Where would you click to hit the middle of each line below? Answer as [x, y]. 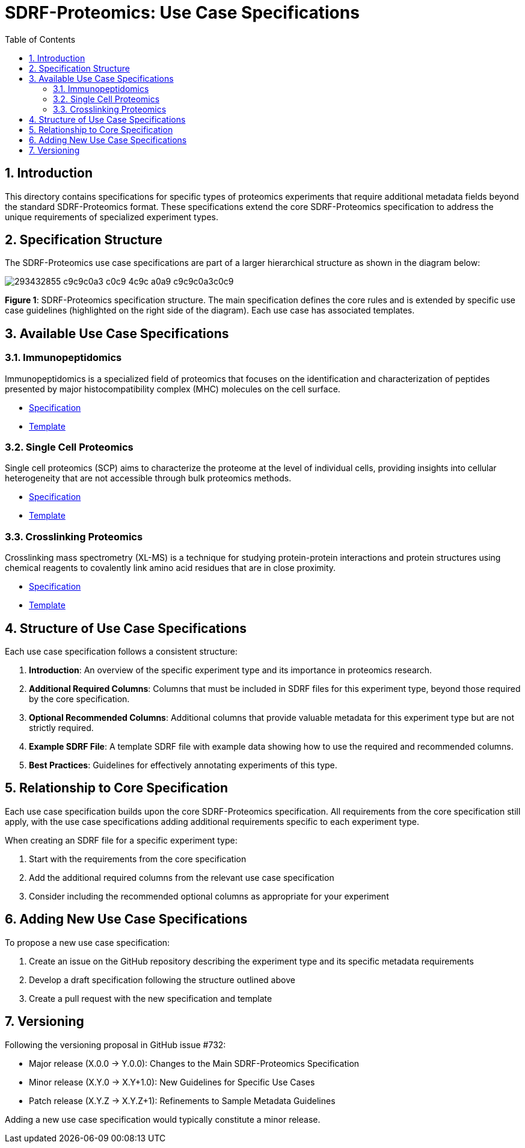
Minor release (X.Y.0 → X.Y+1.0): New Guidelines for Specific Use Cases [172, 1082]
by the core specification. [79, 699]
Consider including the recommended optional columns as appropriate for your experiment [209, 896]
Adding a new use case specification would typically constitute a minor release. [163, 1119]
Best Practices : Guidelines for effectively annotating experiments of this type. [183, 765]
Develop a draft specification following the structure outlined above [162, 980]
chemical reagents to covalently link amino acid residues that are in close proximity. [170, 568]
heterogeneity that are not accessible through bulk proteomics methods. [148, 478]
